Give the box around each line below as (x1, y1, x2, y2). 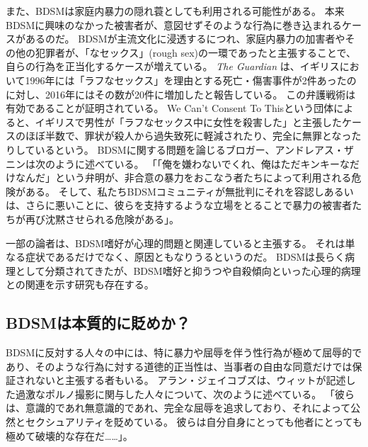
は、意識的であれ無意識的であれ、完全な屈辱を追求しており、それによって (6, 400, 351, 415)
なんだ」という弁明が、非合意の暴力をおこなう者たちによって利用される (15, 170, 352, 185)
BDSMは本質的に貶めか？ (6, 312, 191, 334)
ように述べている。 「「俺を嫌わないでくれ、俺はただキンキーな (54, 156, 350, 171)
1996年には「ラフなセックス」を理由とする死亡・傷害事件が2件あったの (25, 72, 357, 87)
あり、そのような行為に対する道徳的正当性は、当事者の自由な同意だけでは (6, 358, 352, 373)
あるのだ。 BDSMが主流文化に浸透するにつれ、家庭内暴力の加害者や (25, 31, 345, 46)
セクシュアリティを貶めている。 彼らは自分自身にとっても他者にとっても (25, 414, 362, 429)
